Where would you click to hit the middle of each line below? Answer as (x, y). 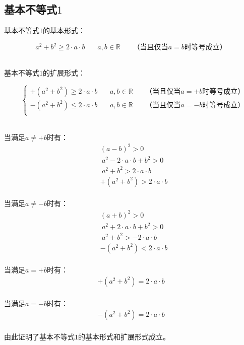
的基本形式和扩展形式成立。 (124, 336)
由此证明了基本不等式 (39, 336)
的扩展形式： (64, 72)
